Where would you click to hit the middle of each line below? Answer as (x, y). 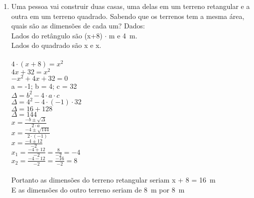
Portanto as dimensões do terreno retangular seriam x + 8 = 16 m (113, 180)
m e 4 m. (123, 35)
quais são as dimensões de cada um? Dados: (78, 26)
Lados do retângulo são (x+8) (57, 35)
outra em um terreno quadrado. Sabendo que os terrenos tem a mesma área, (128, 16)
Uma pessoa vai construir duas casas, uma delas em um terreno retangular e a (130, 6)
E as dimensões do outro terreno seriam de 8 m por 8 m (98, 189)
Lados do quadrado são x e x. (56, 45)
